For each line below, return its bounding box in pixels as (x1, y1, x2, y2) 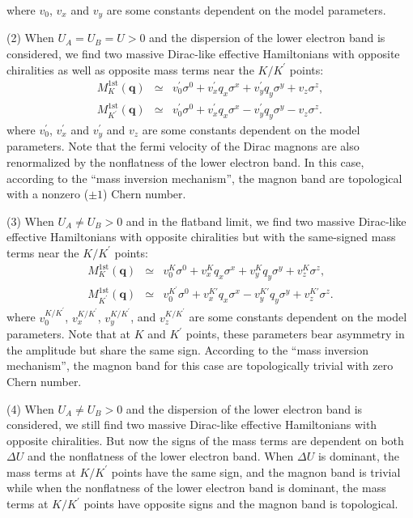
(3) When (6, 212, 54, 229)
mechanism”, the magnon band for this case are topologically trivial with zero (6, 357, 394, 374)
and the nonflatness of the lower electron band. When (27, 448, 294, 465)
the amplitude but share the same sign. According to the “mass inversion (6, 341, 368, 358)
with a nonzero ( (6, 185, 89, 202)
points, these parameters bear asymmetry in (185, 325, 405, 342)
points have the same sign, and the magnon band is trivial (111, 463, 401, 480)
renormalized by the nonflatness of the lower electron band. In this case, (6, 153, 364, 170)
